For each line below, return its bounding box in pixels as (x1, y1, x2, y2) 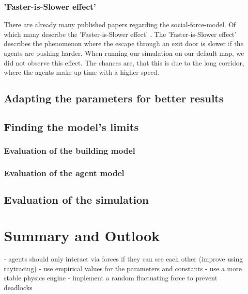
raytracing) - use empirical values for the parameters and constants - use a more (4, 263, 242, 273)
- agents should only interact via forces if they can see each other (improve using (4, 253, 243, 263)
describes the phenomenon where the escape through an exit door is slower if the (4, 38, 244, 49)
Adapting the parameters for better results (4, 91, 224, 106)
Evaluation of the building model (4, 145, 135, 157)
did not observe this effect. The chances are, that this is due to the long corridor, (4, 57, 244, 67)
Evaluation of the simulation (4, 192, 149, 207)
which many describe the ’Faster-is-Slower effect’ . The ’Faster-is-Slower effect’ (4, 29, 236, 39)
